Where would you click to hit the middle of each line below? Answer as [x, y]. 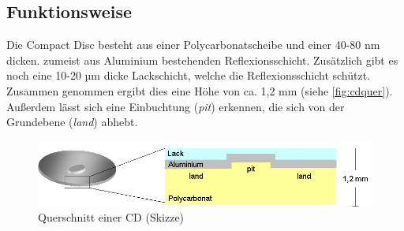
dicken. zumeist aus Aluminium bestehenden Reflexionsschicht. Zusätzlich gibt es [202, 60]
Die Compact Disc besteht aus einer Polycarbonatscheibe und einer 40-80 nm [193, 45]
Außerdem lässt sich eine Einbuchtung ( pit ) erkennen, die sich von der [176, 106]
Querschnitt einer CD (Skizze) [111, 217]
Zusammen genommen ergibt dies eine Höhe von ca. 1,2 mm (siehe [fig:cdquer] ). [200, 90]
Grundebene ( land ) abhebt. [72, 122]
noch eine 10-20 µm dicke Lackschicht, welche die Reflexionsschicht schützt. [189, 75]
